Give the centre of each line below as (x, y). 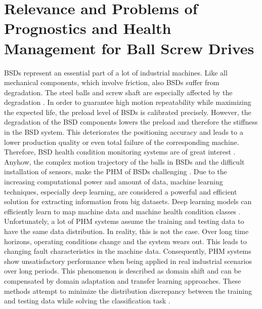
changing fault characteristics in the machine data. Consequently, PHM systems (128, 251)
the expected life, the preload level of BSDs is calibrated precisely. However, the (128, 112)
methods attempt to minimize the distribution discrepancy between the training (128, 291)
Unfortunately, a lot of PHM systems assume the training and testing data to (124, 221)
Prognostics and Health (88, 28)
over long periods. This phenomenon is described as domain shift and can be (123, 271)
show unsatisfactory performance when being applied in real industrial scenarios (128, 261)
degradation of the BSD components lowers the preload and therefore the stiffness (131, 122)
